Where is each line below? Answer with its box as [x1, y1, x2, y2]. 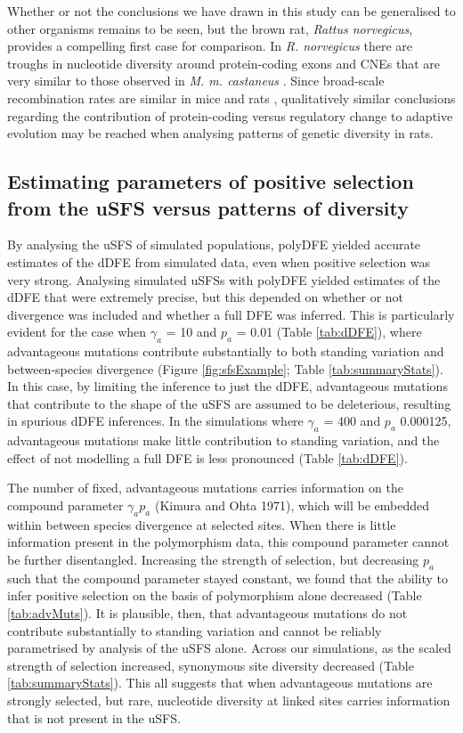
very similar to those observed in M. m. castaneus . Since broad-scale [7, 71, 385, 90]
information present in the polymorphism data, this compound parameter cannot [7, 533, 450, 551]
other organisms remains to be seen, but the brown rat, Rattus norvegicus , [7, 19, 413, 37]
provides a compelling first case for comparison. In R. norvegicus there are [7, 37, 412, 55]
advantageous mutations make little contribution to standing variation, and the [7, 431, 440, 450]
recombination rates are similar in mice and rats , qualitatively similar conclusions [7, 88, 456, 107]
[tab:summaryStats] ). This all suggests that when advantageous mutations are [7, 673, 433, 692]
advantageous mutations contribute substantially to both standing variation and [7, 342, 444, 361]
